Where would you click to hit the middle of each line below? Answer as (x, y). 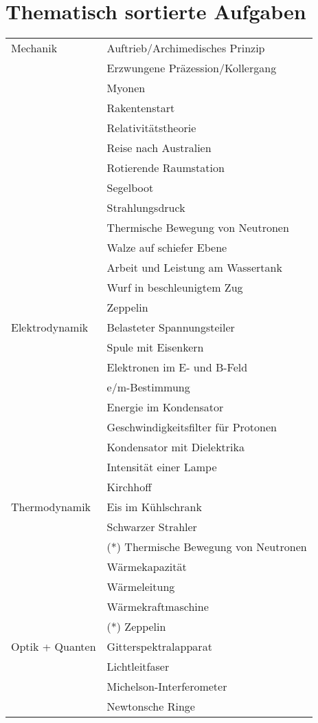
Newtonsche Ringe (151, 706)
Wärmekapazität (147, 567)
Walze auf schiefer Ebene (167, 248)
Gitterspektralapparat (159, 647)
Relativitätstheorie (151, 128)
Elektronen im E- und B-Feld (177, 367)
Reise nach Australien (159, 148)
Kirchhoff (129, 487)
